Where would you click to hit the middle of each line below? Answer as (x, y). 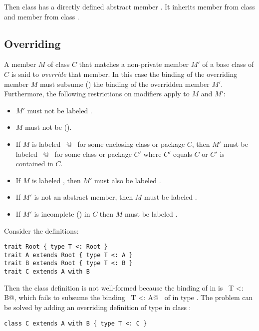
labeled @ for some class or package (74, 154)
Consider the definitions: (41, 230)
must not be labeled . (60, 110)
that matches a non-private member (134, 64)
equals (183, 154)
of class (59, 64)
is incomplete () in (62, 213)
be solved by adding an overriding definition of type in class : (98, 307)
